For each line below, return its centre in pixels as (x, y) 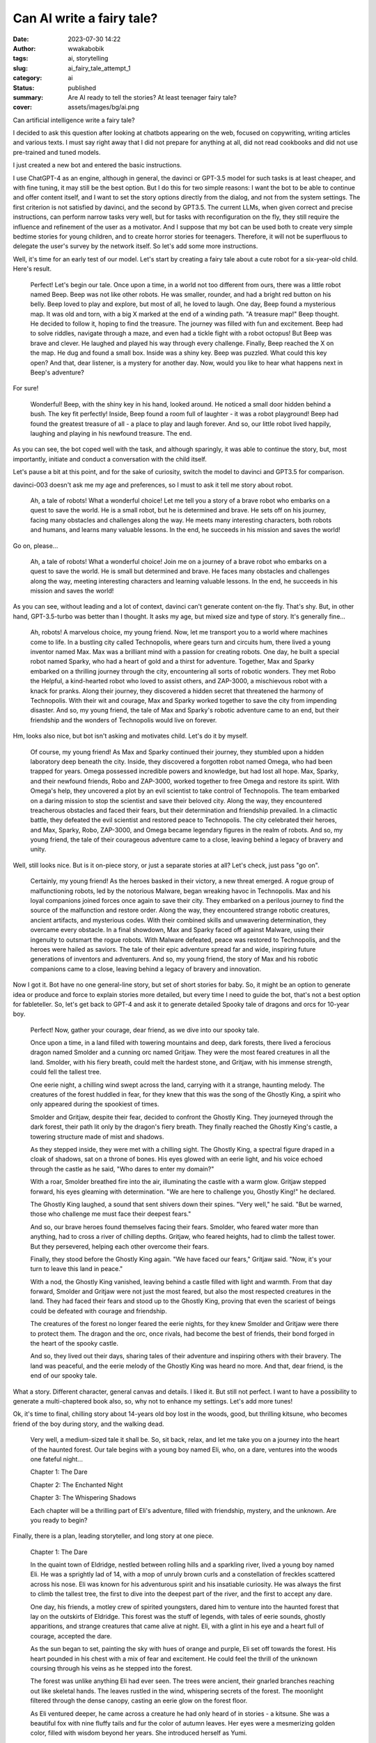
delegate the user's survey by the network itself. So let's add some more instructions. (135, 246)
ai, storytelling (88, 59)
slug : (20, 68)
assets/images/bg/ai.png (103, 107)
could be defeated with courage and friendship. (99, 1311)
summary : (28, 97)
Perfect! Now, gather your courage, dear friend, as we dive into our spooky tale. (145, 1030)
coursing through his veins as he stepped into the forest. (111, 1668)
